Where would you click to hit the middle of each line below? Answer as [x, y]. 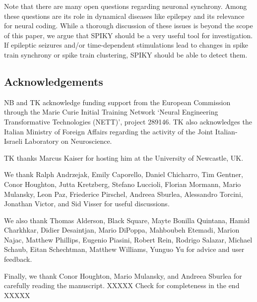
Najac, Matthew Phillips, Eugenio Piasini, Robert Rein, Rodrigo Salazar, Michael [128, 239]
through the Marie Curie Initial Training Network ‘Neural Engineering [111, 112]
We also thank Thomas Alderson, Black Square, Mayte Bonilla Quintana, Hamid [127, 220]
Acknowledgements [54, 81]
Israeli [13, 141]
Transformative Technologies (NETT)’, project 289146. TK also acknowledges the [128, 121]
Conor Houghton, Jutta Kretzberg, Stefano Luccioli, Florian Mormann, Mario [123, 184]
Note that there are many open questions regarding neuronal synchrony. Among [126, 6]
